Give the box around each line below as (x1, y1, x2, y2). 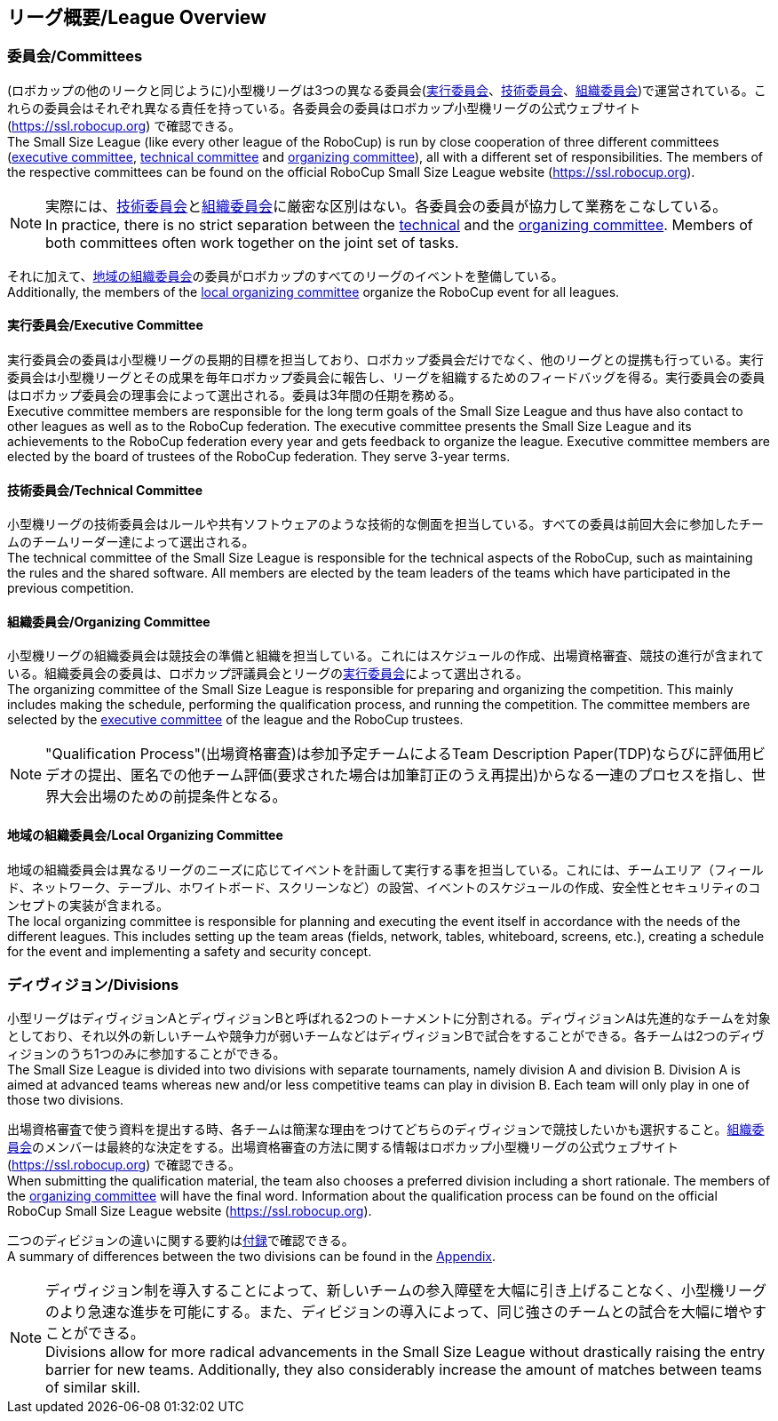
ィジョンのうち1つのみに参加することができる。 (7, 1046, 286, 1062)
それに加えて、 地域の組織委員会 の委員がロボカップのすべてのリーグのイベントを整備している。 (7, 267, 564, 283)
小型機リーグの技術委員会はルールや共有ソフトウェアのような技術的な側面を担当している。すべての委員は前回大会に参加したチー (7, 516, 765, 532)
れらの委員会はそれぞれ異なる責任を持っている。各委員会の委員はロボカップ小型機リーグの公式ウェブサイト (7, 100, 641, 116)
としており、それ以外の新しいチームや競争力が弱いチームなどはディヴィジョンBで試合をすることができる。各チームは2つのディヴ (7, 1028, 765, 1044)
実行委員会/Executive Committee (7, 317, 203, 333)
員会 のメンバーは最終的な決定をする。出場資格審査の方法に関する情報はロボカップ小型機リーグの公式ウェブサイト (7, 1139, 679, 1155)
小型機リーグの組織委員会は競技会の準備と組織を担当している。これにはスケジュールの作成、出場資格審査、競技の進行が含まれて (7, 648, 765, 664)
